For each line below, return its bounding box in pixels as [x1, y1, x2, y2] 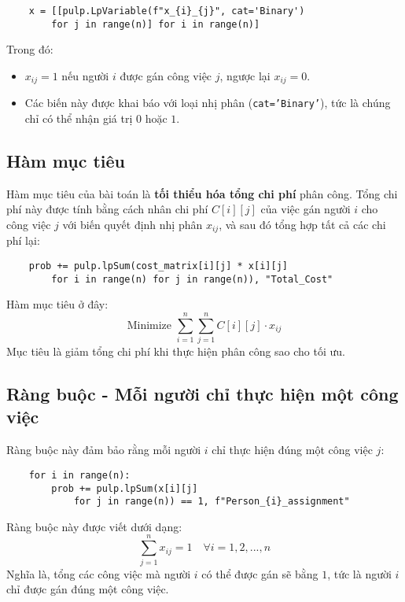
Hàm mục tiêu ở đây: [6, 296, 109, 312]
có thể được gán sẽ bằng [201, 565, 318, 582]
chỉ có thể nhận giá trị [24, 110, 133, 127]
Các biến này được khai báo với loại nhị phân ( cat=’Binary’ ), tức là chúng [24, 94, 391, 111]
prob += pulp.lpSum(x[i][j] [51, 482, 198, 494]
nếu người [61, 67, 109, 83]
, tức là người [327, 565, 392, 582]
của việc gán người [260, 201, 351, 217]
